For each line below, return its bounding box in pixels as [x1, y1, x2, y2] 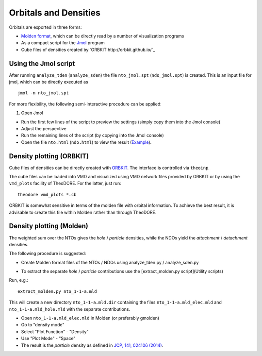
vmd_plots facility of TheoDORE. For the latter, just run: [9, 180, 121, 186]
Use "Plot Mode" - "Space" [21, 336, 76, 341]
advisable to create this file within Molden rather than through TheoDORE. [9, 209, 157, 215]
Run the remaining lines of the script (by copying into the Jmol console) [21, 133, 164, 138]
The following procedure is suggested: [9, 251, 86, 256]
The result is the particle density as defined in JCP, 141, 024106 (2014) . [21, 342, 164, 348]
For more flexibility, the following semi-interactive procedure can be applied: [9, 101, 162, 107]
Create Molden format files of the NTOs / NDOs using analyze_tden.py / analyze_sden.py [21, 259, 199, 265]
